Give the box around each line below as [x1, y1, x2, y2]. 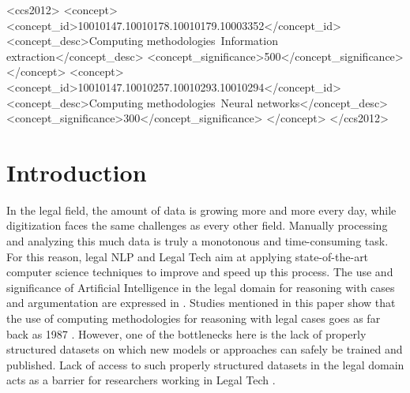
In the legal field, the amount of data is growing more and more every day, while [6, 201, 397, 218]
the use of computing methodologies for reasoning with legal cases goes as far [6, 310, 381, 327]
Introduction [6, 155, 147, 188]
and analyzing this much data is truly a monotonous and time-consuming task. [6, 233, 389, 249]
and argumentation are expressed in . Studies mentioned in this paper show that [6, 294, 396, 311]
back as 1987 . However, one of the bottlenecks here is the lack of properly [6, 325, 367, 342]
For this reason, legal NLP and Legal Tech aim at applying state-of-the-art [6, 248, 369, 264]
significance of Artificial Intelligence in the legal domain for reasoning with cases [6, 279, 395, 295]
